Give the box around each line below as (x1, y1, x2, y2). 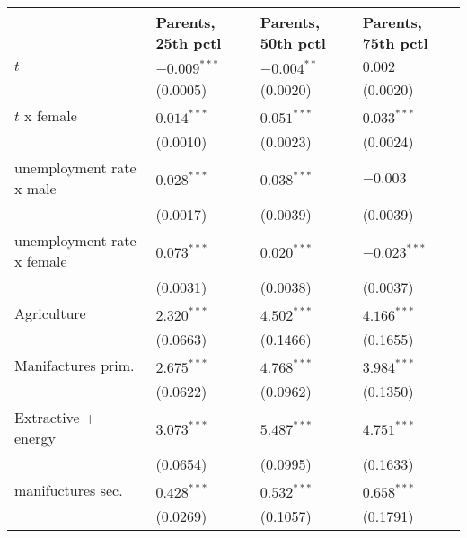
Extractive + (14, 407, 96, 428)
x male (14, 178, 57, 198)
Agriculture (14, 303, 86, 323)
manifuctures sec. (14, 480, 123, 500)
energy (14, 428, 56, 448)
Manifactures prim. (14, 355, 135, 375)
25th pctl (155, 32, 222, 53)
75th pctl (362, 32, 428, 53)
